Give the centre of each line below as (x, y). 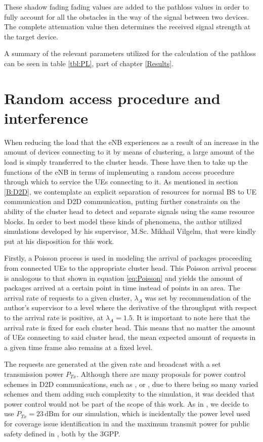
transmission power (34, 374)
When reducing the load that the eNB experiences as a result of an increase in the (131, 142)
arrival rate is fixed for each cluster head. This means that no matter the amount (130, 327)
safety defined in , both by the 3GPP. (62, 433)
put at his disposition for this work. (59, 241)
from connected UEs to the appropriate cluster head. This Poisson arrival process (130, 268)
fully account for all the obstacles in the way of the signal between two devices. (127, 16)
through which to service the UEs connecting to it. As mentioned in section (121, 182)
